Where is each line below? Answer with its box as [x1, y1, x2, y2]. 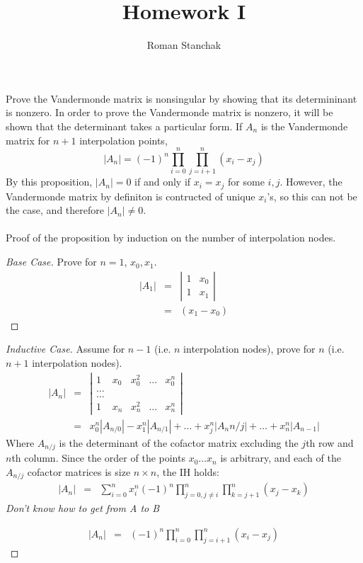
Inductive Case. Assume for [6, 341, 125, 356]
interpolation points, [79, 132, 168, 147]
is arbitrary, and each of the [220, 450, 341, 465]
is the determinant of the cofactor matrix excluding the [59, 435, 299, 450]
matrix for [6, 132, 50, 147]
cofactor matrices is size [27, 464, 131, 479]
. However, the [280, 174, 342, 189]
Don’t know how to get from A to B [6, 501, 160, 516]
